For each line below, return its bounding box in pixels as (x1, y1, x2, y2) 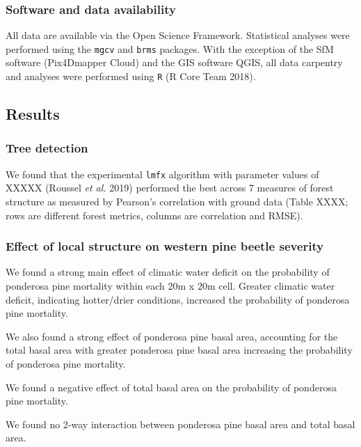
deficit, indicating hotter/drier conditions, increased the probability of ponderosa (6, 292, 350, 306)
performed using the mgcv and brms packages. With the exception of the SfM (6, 41, 334, 56)
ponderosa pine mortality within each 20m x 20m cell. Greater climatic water (6, 278, 335, 292)
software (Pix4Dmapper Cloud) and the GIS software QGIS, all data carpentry (6, 55, 343, 70)
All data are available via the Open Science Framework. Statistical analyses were (6, 28, 350, 42)
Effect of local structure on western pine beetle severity (6, 237, 324, 255)
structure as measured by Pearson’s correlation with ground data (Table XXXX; (6, 194, 348, 208)
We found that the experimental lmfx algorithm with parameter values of (6, 166, 319, 181)
